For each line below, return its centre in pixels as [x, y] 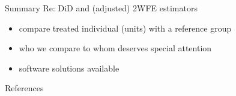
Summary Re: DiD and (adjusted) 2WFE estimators [101, 8]
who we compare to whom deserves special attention [115, 48]
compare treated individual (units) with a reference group [125, 28]
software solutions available [69, 68]
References [24, 88]
